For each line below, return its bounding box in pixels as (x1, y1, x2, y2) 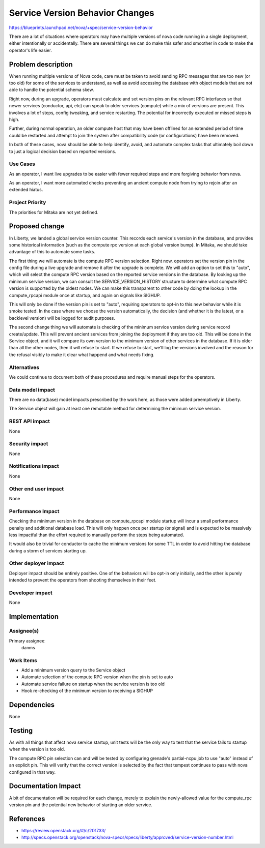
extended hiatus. (9, 187, 43, 193)
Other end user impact (9, 485, 64, 492)
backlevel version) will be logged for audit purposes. (9, 315, 115, 321)
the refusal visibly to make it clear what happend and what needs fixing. (9, 352, 155, 358)
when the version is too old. (9, 746, 65, 752)
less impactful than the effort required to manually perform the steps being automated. (9, 532, 184, 538)
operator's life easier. (9, 47, 53, 53)
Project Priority (9, 199, 46, 206)
